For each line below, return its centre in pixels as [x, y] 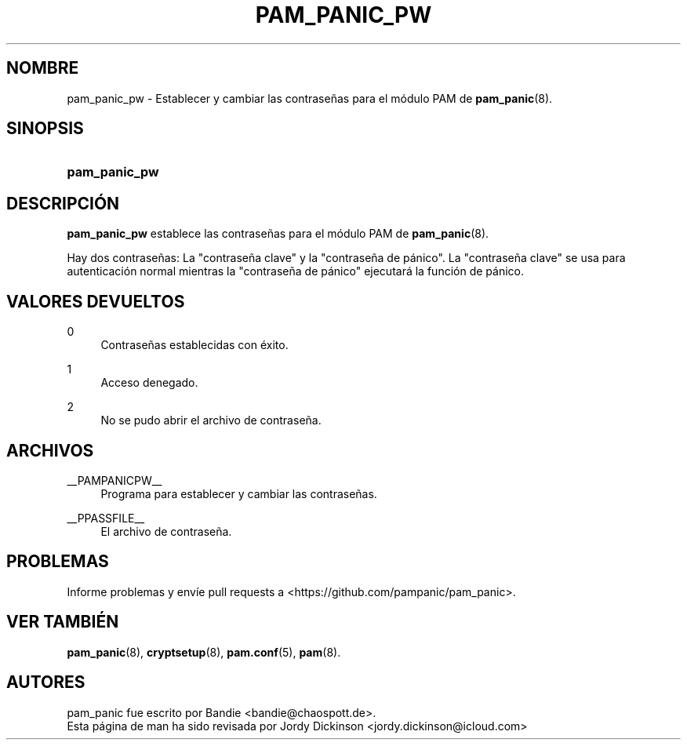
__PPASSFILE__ [106, 518]
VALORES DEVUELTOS [96, 301]
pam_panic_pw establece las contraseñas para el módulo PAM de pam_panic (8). [278, 234]
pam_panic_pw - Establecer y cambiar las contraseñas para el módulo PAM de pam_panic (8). [310, 98]
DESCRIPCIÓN [63, 203]
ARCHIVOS [50, 450]
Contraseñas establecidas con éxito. [194, 345]
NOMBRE [43, 68]
